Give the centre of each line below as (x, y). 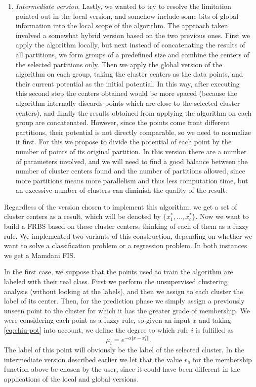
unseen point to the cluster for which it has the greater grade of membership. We (127, 310)
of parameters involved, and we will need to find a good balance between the (131, 161)
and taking (215, 320)
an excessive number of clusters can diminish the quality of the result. (121, 190)
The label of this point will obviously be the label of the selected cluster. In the (124, 350)
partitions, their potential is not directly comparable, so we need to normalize (133, 132)
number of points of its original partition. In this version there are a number (131, 151)
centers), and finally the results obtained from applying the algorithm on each (133, 112)
